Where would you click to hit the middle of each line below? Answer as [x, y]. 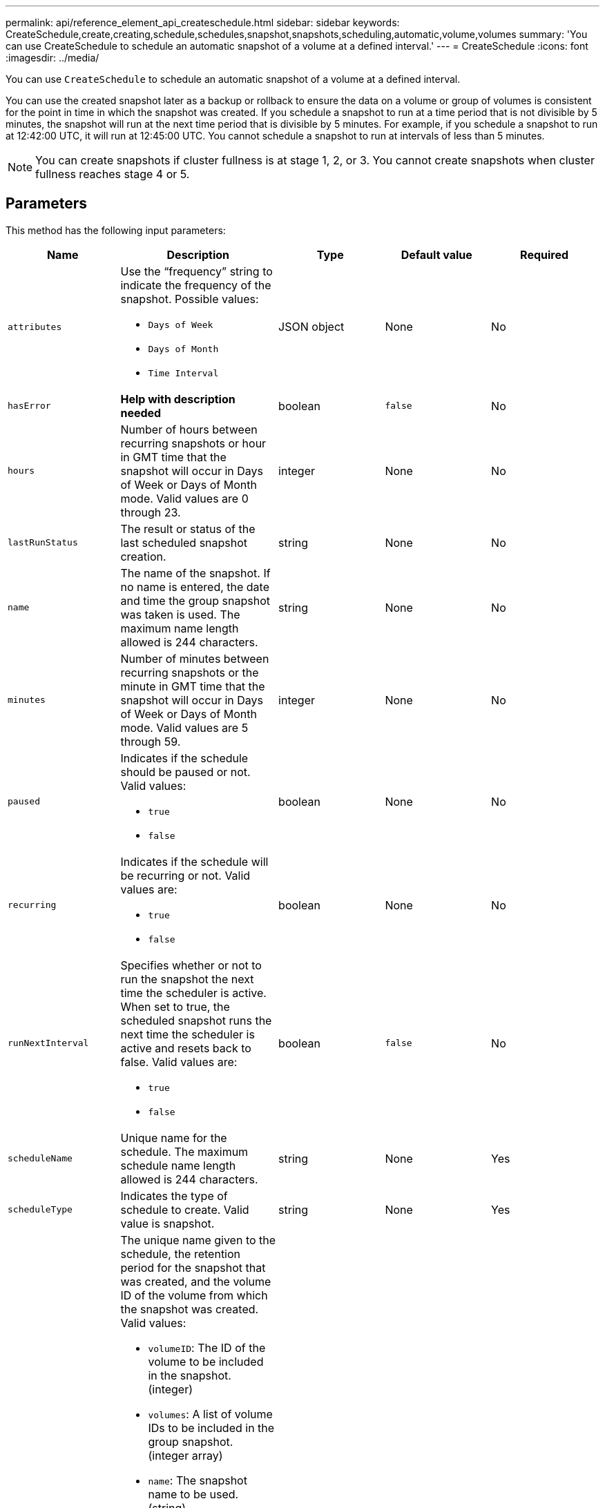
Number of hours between [189, 429]
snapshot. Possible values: [190, 299]
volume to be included [206, 1361]
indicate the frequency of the [196, 285]
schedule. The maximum [184, 1151]
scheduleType [40, 1210]
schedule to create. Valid [185, 1209]
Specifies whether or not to [191, 965]
